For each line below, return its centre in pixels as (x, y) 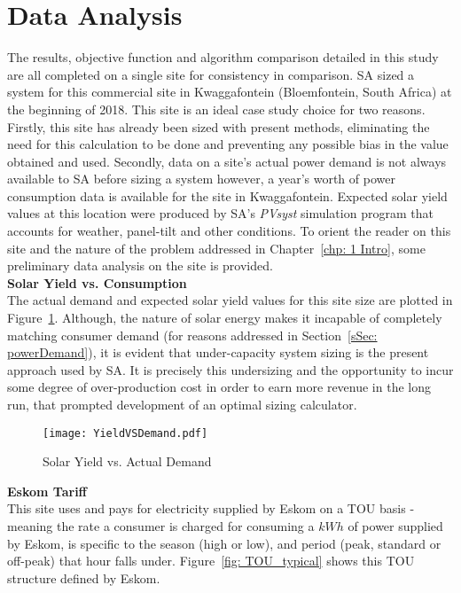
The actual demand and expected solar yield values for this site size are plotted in (230, 300)
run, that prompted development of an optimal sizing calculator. (182, 404)
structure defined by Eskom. (84, 577)
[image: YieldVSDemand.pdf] (125, 433)
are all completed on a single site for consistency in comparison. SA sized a (211, 74)
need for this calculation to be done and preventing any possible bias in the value (228, 144)
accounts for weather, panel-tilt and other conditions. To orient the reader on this (229, 231)
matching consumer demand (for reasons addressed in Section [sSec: (192, 335)
